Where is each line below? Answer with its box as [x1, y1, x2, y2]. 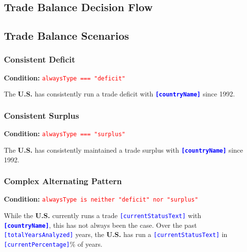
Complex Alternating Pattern [4, 175, 122, 187]
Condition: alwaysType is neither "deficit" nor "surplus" [4, 194, 199, 204]
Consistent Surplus [4, 110, 79, 122]
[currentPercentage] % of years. [4, 239, 103, 249]
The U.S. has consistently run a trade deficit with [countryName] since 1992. [4, 89, 235, 99]
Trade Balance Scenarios [4, 28, 129, 43]
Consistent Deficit [4, 53, 76, 65]
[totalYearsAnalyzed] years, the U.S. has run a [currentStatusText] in [4, 229, 228, 239]
